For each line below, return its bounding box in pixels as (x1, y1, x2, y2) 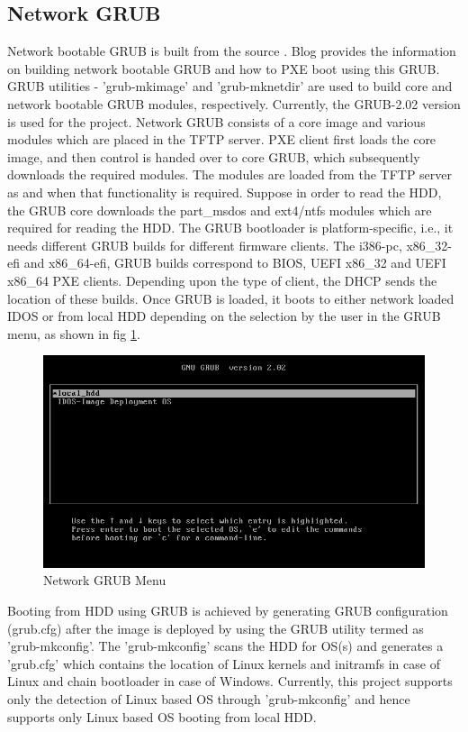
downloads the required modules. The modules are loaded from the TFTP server (7, 165, 453, 184)
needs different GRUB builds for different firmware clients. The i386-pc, (7, 235, 402, 254)
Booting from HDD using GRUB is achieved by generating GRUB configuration (7, 601, 448, 620)
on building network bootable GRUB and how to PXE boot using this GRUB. (7, 59, 440, 78)
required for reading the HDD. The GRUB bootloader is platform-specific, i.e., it (7, 218, 454, 237)
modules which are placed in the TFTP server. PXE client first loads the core (7, 130, 436, 149)
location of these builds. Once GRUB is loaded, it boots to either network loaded (7, 288, 454, 307)
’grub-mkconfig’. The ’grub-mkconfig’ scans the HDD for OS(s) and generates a (7, 636, 444, 655)
